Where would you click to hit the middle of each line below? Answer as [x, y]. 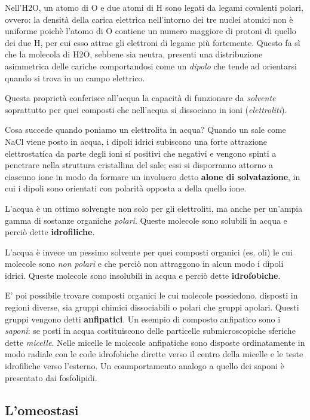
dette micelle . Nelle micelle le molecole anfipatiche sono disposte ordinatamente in [155, 342]
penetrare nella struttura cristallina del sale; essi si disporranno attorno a [139, 165]
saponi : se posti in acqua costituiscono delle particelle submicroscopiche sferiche [150, 331]
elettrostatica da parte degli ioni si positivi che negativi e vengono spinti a [141, 153]
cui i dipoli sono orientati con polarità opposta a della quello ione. [126, 188]
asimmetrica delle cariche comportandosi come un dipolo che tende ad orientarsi [151, 66]
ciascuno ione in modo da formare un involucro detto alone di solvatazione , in [153, 176]
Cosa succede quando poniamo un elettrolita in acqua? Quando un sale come [145, 130]
